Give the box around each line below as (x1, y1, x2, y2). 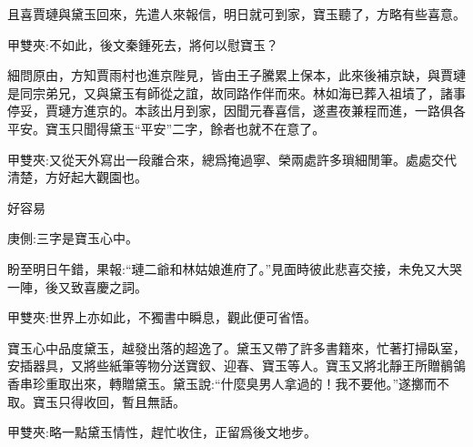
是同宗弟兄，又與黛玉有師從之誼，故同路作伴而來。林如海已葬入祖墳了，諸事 (7, 83, 466, 102)
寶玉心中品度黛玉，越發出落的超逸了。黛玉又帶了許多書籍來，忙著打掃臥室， (7, 338, 466, 357)
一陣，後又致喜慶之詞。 (7, 277, 147, 296)
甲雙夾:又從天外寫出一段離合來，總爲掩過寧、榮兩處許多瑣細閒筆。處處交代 (7, 149, 457, 168)
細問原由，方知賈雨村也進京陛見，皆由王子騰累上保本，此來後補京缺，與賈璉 (7, 66, 466, 85)
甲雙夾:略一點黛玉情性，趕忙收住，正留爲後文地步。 (7, 422, 317, 442)
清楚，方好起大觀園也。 (7, 168, 147, 187)
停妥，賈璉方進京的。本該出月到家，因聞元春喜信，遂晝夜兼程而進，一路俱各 (7, 101, 466, 120)
